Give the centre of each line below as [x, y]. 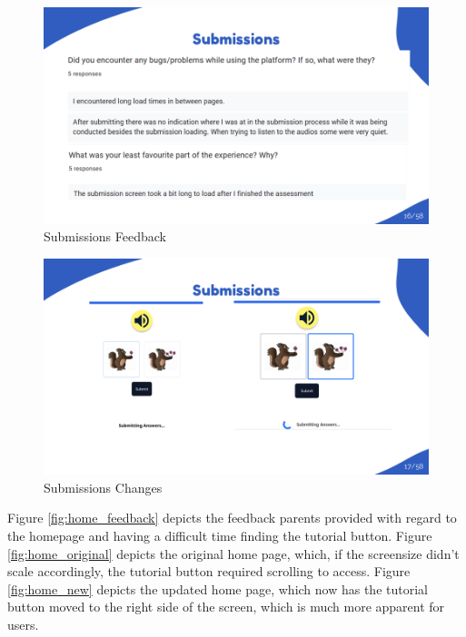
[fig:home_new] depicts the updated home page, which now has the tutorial [218, 588]
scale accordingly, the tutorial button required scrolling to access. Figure [209, 571]
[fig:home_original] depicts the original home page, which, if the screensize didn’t [233, 553]
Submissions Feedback [105, 236]
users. [23, 624]
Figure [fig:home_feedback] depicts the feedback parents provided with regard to [232, 518]
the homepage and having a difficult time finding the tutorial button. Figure [220, 535]
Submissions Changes [103, 487]
